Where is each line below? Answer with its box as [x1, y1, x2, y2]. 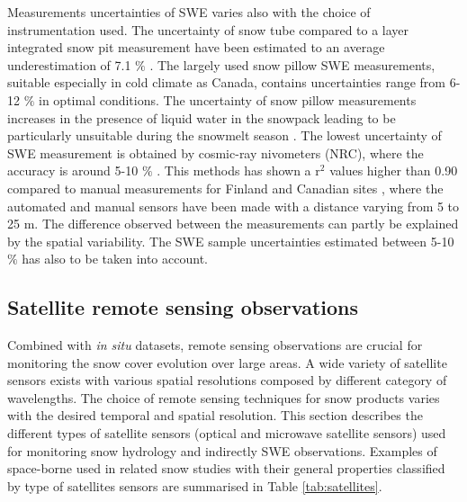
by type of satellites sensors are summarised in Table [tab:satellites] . [7, 476, 382, 495]
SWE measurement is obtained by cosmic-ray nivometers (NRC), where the [7, 143, 424, 162]
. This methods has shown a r [157, 161, 320, 180]
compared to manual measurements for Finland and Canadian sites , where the [7, 178, 444, 197]
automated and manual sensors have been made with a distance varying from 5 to [7, 196, 460, 215]
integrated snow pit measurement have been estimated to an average [7, 38, 385, 57]
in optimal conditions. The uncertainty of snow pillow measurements [39, 90, 417, 109]
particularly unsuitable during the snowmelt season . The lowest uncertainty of [7, 126, 442, 145]
